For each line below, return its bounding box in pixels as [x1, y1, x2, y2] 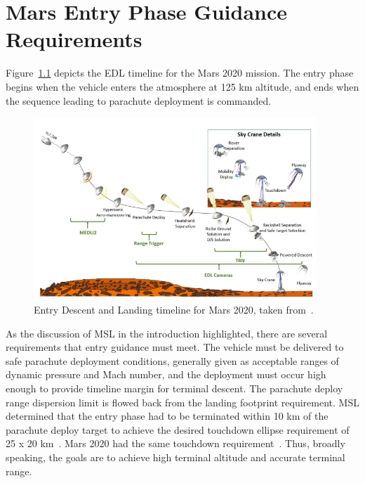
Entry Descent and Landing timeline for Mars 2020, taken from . [34, 302, 314, 317]
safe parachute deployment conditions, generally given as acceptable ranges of [6, 353, 339, 368]
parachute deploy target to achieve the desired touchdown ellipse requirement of [6, 422, 350, 437]
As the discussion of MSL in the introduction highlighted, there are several [6, 326, 328, 340]
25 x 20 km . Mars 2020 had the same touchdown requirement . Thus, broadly [6, 436, 345, 451]
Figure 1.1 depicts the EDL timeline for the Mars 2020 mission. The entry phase [6, 65, 354, 80]
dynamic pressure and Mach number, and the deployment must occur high [6, 367, 326, 382]
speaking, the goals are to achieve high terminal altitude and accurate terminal [6, 449, 345, 464]
